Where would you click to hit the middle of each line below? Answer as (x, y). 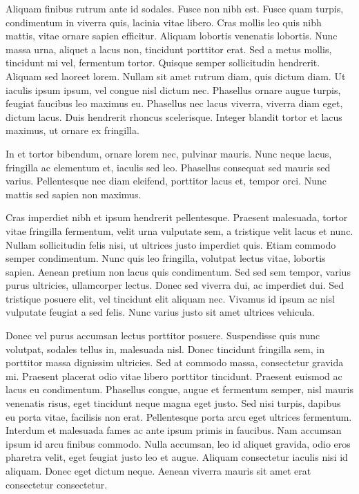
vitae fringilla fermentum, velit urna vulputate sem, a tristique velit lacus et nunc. (179, 230)
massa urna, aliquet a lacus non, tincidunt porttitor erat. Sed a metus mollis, (169, 49)
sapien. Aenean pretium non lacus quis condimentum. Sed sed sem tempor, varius (178, 271)
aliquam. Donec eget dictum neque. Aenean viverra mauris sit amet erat (158, 471)
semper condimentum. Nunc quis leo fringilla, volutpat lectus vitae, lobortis (166, 258)
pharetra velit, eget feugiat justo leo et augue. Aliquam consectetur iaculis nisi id (177, 457)
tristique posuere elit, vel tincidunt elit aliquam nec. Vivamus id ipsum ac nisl (170, 298)
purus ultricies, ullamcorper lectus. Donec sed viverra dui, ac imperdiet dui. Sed (175, 285)
